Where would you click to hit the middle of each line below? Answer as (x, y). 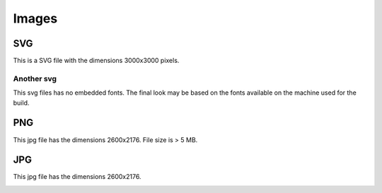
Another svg (35, 78)
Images (35, 18)
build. (21, 103)
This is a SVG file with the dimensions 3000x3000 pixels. (96, 61)
